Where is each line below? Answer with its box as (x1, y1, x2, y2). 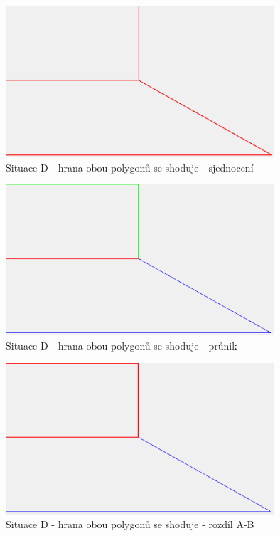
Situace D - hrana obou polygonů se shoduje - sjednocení (6, 159, 254, 174)
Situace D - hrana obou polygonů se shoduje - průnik (6, 337, 237, 352)
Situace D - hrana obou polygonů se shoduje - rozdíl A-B (6, 517, 254, 532)
